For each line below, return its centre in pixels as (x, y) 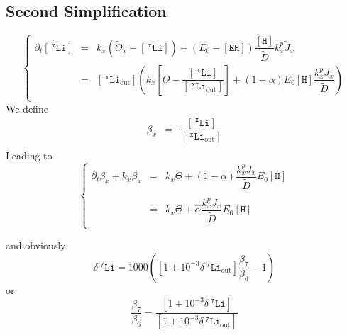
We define (27, 108)
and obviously (36, 245)
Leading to (29, 155)
